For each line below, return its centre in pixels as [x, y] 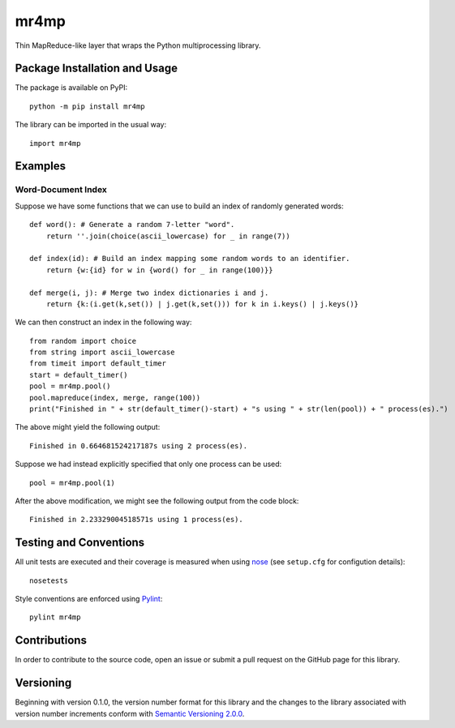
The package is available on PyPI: [71, 88]
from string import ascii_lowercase [102, 352]
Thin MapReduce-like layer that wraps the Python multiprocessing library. [138, 45]
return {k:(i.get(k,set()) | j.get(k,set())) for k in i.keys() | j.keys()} [202, 304]
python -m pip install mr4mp [87, 106]
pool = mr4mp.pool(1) [72, 483]
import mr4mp [55, 143]
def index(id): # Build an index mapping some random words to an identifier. [190, 259]
